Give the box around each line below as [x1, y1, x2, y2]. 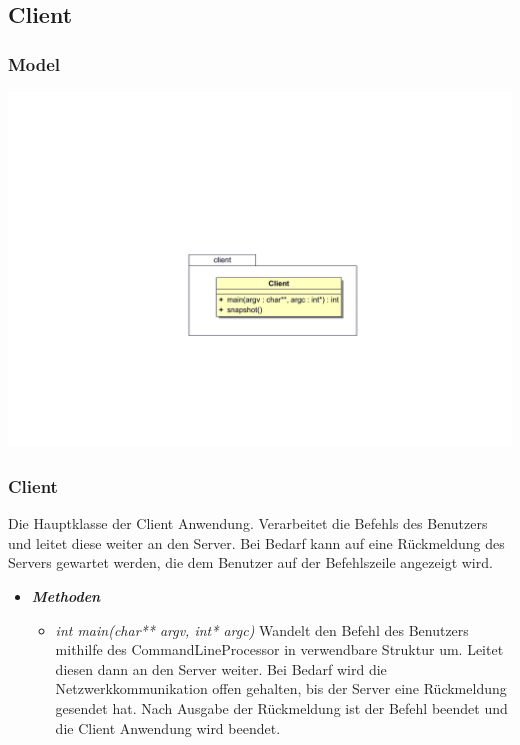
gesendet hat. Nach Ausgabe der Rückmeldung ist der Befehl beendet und [55, 697, 508, 718]
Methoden [31, 585, 101, 606]
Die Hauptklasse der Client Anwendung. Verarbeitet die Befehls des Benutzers [8, 513, 488, 534]
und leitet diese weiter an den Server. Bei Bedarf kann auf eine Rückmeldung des [8, 532, 505, 553]
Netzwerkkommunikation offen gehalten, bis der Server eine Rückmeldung [55, 678, 507, 699]
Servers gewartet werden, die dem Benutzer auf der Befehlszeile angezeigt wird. [8, 552, 493, 573]
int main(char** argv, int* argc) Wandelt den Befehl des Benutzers [55, 619, 469, 640]
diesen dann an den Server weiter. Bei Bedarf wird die [55, 658, 387, 679]
